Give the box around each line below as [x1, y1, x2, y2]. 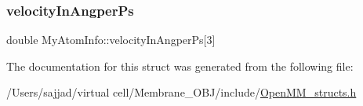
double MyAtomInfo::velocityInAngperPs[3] [6, 31, 216, 48]
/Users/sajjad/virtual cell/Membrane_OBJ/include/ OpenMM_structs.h [6, 84, 357, 101]
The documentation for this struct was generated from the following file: [6, 57, 354, 74]
